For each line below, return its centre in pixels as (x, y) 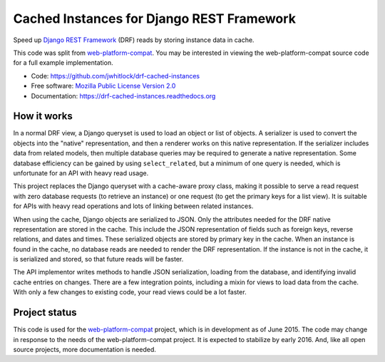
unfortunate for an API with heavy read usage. (81, 173)
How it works (43, 117)
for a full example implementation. (63, 63)
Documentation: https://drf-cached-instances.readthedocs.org (123, 95)
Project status (45, 312)
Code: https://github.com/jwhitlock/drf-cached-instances (115, 76)
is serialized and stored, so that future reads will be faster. (98, 259)
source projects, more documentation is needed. (85, 349)
